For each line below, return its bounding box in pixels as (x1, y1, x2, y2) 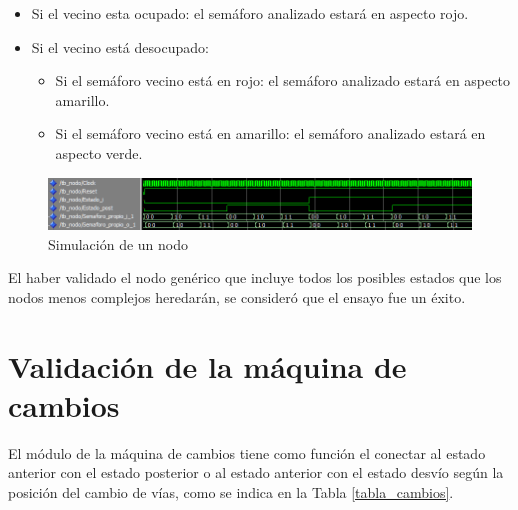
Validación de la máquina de (8, 345, 407, 386)
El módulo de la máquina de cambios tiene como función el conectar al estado (8, 442, 486, 463)
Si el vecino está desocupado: (31, 36, 209, 57)
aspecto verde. (55, 142, 143, 163)
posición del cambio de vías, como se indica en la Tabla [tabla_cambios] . (8, 481, 454, 502)
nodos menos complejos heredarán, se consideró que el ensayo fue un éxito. (8, 286, 466, 307)
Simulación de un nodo (48, 233, 189, 254)
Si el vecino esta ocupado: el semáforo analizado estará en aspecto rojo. (31, 3, 469, 23)
